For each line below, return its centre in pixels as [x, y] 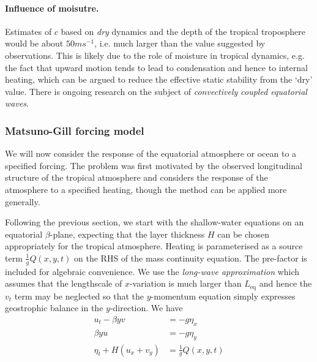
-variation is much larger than [185, 283]
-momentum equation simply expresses [223, 296]
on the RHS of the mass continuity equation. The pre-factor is [191, 258]
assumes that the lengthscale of [64, 283]
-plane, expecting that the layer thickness [127, 234]
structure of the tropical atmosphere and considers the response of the [136, 177]
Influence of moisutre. [52, 8]
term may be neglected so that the [79, 296]
